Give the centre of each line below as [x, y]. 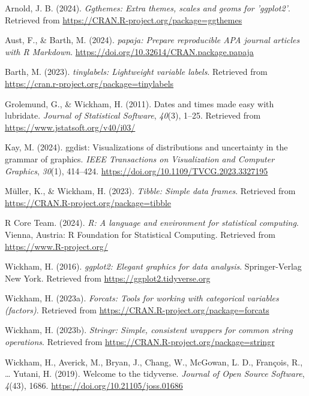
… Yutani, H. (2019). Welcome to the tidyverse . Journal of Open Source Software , [155, 374]
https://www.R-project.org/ [56, 246]
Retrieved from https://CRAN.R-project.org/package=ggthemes [124, 19]
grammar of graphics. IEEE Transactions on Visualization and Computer [140, 158]
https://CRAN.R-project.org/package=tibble [88, 202]
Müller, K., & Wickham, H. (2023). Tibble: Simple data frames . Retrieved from [150, 191]
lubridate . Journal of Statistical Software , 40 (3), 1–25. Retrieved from [133, 115]
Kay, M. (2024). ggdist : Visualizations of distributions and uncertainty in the [146, 147]
